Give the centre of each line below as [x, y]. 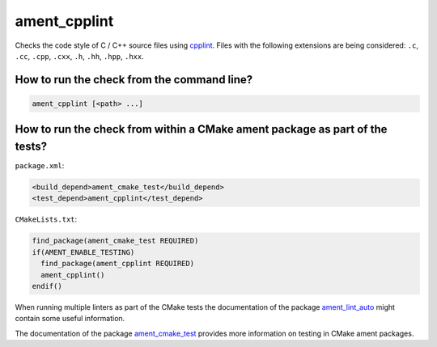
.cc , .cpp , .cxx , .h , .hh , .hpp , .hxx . [80, 56]
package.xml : [40, 166]
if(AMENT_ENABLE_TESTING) [83, 252]
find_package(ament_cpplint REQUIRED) [117, 264]
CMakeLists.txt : [46, 219]
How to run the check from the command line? [134, 80]
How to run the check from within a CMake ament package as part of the [201, 129]
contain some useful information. [70, 319]
